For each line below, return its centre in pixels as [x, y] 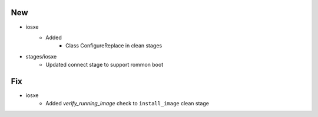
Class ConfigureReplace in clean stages [114, 46]
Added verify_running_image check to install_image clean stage [127, 104]
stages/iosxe [41, 56]
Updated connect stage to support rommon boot [105, 65]
